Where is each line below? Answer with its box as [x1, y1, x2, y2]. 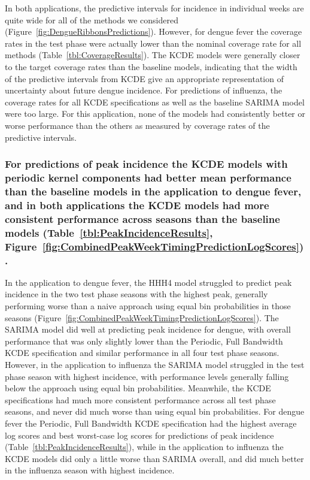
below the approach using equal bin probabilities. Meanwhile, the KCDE [5, 382, 271, 394]
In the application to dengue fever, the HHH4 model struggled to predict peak [5, 276, 292, 288]
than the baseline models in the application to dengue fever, [5, 183, 302, 198]
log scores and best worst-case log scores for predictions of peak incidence [5, 428, 274, 441]
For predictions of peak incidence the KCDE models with [5, 156, 288, 171]
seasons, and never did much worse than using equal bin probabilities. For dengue [5, 405, 305, 418]
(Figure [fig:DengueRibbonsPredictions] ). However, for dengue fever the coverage [5, 25, 302, 38]
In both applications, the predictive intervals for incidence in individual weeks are [5, 2, 304, 14]
